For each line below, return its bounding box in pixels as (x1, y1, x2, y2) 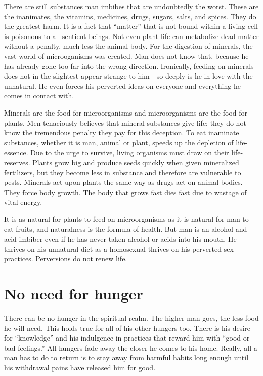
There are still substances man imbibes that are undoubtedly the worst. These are (4, 1, 259, 11)
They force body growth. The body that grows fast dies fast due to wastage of (4, 186, 247, 197)
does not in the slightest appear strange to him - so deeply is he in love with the (4, 70, 253, 81)
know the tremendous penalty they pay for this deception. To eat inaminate (4, 127, 239, 138)
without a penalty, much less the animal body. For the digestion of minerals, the (4, 41, 253, 51)
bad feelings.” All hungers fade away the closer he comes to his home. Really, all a (4, 342, 257, 353)
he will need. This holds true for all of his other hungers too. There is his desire (4, 322, 250, 333)
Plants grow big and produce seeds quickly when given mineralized (32, 157, 239, 167)
